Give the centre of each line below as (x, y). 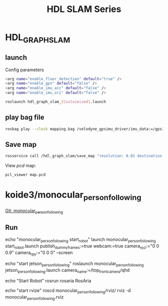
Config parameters (24, 70)
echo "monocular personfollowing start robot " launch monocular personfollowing (80, 240)
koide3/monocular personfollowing (73, 196)
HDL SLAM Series (84, 9)
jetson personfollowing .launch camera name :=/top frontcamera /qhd (67, 270)
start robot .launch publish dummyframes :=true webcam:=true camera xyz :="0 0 (82, 246)
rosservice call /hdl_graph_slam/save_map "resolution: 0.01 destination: (85, 156)
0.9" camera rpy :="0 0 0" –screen (39, 253)
